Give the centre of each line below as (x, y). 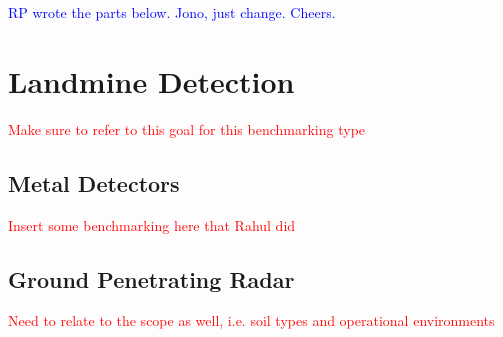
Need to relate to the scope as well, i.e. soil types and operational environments (251, 320)
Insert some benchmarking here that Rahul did (152, 224)
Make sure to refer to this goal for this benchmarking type (187, 128)
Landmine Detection (151, 80)
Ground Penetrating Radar (151, 278)
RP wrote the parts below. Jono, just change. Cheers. (172, 12)
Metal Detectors (94, 182)
